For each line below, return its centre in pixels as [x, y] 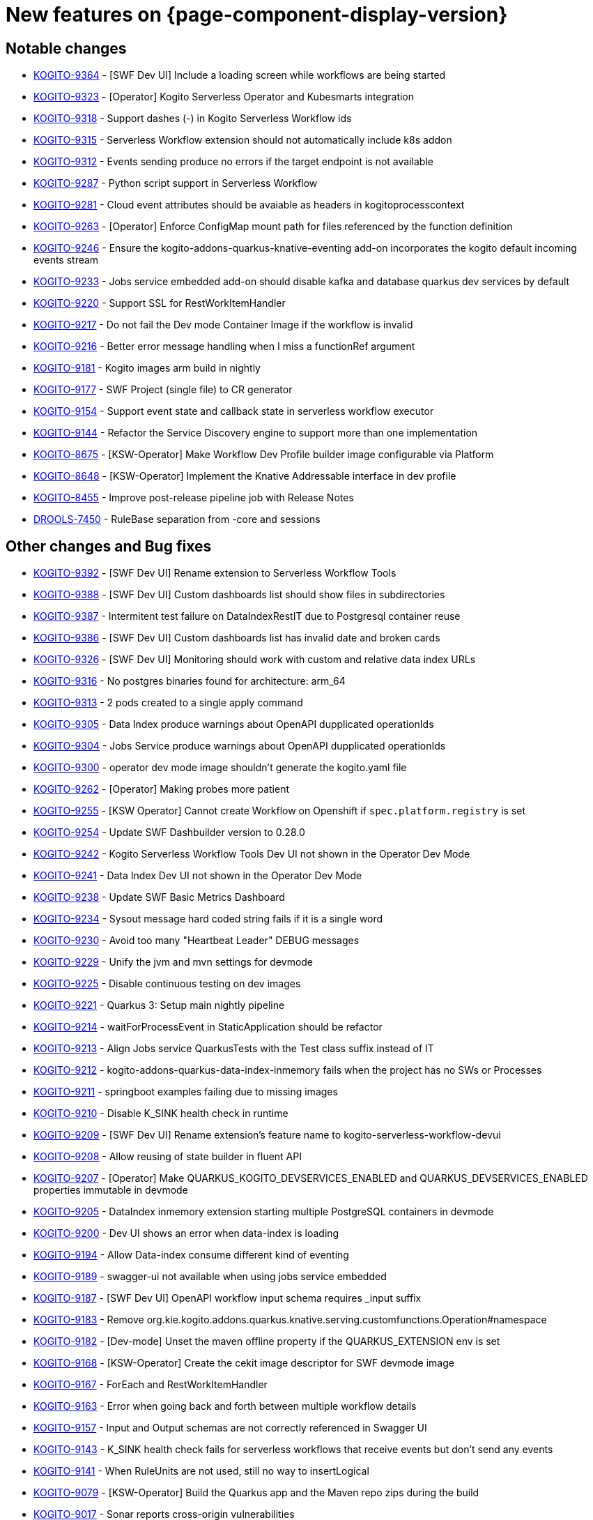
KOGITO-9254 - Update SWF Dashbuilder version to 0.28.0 [169, 833]
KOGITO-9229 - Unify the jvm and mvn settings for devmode [174, 962]
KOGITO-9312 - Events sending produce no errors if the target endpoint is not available [233, 162]
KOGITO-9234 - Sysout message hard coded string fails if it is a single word [208, 919]
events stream [66, 260]
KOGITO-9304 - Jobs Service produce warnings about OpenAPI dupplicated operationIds [240, 746]
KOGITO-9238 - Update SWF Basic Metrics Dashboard [159, 897]
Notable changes [66, 48]
